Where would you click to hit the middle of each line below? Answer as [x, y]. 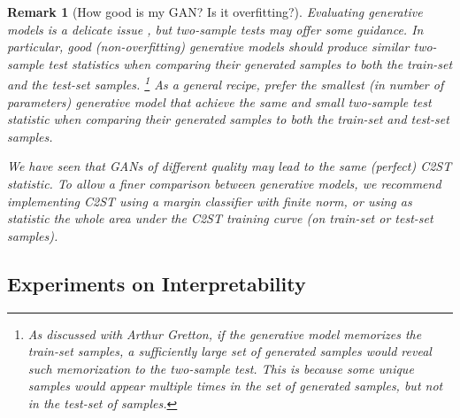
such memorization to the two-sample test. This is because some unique [221, 368]
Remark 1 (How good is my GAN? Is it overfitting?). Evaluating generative [215, 12]
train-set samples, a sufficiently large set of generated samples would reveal [230, 351]
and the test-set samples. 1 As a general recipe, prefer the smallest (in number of [226, 83]
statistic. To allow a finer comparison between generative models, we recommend [224, 183]
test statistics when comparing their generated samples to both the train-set [250, 63]
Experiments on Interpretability [157, 283]
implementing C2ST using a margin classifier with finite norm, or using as [210, 201]
